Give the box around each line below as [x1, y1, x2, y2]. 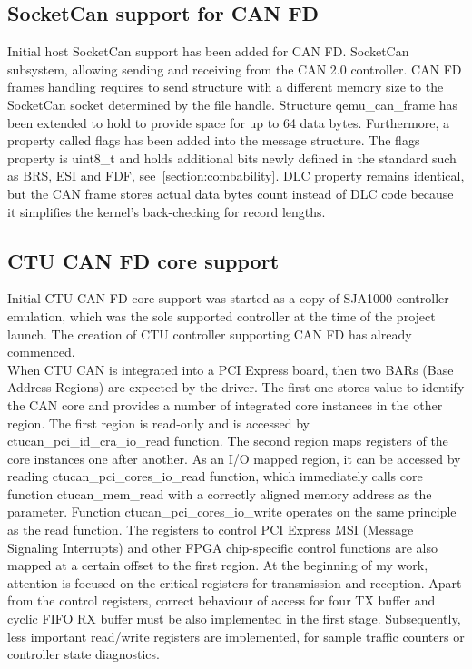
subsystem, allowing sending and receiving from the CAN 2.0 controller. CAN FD [7, 59, 462, 78]
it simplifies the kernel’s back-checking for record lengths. [7, 202, 326, 221]
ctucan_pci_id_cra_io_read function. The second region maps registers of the [7, 431, 448, 450]
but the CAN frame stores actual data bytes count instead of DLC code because [7, 183, 454, 202]
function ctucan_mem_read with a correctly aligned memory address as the [7, 484, 432, 503]
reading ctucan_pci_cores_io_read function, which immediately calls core [7, 467, 423, 486]
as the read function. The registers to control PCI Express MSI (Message [7, 520, 414, 539]
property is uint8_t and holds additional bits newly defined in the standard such [7, 148, 457, 167]
